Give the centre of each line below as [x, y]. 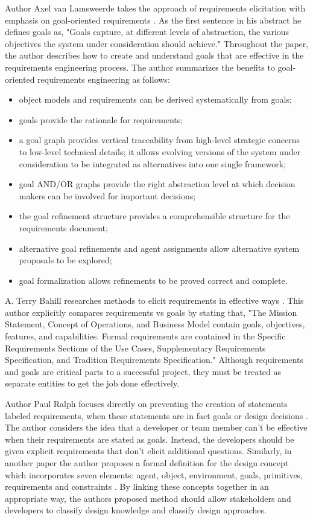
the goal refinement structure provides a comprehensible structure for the [154, 216]
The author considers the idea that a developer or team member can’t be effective [156, 427]
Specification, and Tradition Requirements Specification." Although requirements [154, 360]
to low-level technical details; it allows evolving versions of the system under [160, 151]
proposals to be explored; [65, 260]
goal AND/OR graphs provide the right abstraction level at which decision [157, 184]
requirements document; [63, 227]
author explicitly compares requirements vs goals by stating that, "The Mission [151, 312]
